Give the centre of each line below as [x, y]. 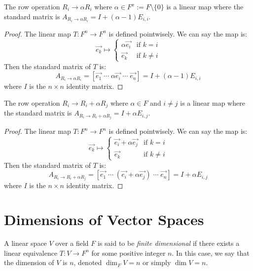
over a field [72, 243]
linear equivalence [31, 252]
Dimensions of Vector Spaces [104, 219]
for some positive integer [128, 252]
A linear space [25, 243]
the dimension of [29, 262]
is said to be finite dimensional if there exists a [168, 243]
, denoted [88, 262]
